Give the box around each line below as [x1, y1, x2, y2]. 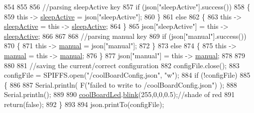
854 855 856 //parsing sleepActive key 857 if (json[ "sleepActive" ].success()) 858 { [4, 1, 251, 11]
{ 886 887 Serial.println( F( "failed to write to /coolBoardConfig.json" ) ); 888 [4, 79, 237, 90]
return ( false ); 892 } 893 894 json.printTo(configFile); [4, 99, 164, 109]
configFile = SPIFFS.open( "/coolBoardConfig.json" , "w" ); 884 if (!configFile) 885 [4, 70, 251, 80]
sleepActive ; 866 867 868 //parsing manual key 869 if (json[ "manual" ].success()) [4, 30, 247, 41]
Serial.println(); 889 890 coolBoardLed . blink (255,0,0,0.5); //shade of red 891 [4, 89, 235, 100]
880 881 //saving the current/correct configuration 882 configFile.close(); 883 [4, 60, 240, 70]
